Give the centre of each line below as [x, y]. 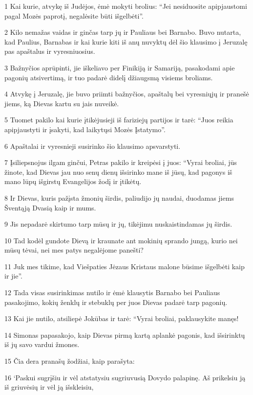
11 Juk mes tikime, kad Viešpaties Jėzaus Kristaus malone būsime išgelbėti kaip [125, 266]
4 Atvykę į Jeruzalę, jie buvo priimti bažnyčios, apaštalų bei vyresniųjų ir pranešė [127, 94]
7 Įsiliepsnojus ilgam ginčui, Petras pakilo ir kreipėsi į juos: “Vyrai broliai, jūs [121, 162]
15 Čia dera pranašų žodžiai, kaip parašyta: [70, 361]
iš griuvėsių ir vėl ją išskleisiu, [49, 387]
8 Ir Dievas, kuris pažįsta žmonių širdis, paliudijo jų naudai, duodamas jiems [119, 197]
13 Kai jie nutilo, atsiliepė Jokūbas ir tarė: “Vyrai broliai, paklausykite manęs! [122, 318]
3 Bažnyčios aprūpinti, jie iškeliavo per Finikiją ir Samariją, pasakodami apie [120, 67]
